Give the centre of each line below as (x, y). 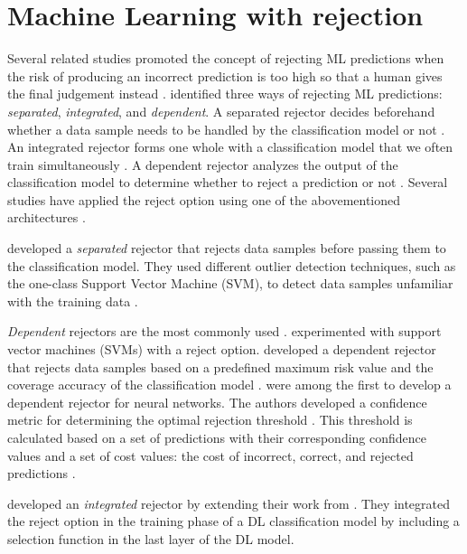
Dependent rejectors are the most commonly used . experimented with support (224, 331)
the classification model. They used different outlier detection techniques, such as (232, 265)
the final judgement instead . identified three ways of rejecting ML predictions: (225, 94)
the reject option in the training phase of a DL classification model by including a (233, 521)
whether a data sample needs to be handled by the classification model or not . (226, 129)
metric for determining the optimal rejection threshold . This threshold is (210, 420)
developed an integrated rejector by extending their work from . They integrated (229, 503)
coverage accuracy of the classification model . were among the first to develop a (229, 385)
